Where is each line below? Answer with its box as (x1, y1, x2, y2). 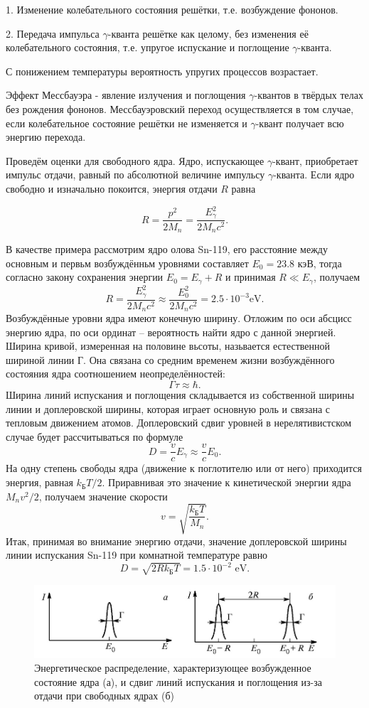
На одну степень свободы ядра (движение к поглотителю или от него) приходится (6, 461, 362, 476)
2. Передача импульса (6, 26, 100, 41)
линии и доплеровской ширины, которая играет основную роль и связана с (6, 401, 331, 416)
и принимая (225, 269, 276, 284)
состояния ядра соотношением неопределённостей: (6, 366, 225, 381)
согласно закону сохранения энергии (6, 269, 164, 284)
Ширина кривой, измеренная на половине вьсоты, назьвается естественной (6, 338, 331, 353)
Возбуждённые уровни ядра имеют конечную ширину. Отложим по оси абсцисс (6, 311, 352, 326)
